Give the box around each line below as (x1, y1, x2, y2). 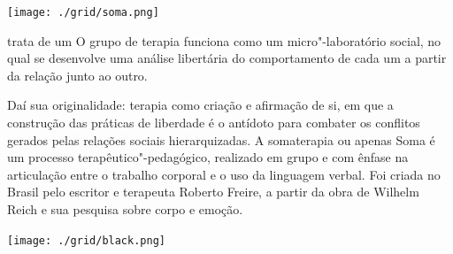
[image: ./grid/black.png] (7, 234, 165, 247)
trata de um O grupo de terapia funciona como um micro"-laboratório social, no (7, 31, 441, 50)
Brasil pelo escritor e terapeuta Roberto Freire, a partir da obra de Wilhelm (7, 182, 419, 201)
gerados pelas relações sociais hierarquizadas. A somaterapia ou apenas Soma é (7, 130, 435, 149)
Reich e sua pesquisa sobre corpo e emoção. (7, 200, 243, 218)
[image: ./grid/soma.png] (7, 6, 159, 19)
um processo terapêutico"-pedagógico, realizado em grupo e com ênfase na (7, 148, 409, 166)
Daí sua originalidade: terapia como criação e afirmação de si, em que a (7, 96, 394, 114)
